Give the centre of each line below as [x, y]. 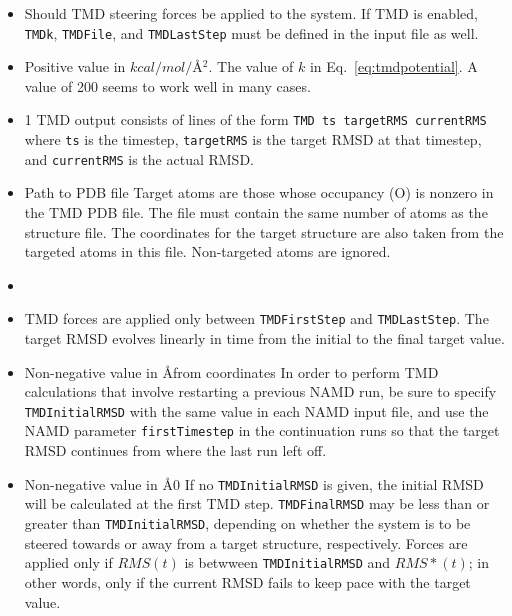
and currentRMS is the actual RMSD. [139, 158]
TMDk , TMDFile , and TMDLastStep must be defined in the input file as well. [251, 32]
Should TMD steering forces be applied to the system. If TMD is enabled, [251, 13]
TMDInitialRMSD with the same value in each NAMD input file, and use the [256, 410]
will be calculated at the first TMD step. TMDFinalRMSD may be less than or [257, 503]
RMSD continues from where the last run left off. [175, 450]
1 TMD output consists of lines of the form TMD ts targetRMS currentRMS [255, 119]
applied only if [68, 562]
